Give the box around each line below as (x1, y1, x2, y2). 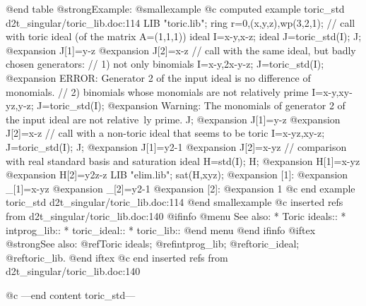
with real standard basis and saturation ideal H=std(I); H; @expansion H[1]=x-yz (6, 153, 360, 168)
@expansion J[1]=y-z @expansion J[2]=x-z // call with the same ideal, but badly (6, 42, 356, 57)
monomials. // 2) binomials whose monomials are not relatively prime (6, 84, 309, 99)
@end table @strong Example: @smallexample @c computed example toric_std (6, 1, 345, 16)
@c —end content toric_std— (6, 287, 136, 302)
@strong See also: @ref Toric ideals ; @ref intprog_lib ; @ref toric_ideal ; (6, 236, 300, 251)
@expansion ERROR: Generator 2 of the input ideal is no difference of (6, 70, 311, 85)
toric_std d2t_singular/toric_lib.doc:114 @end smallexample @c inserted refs (6, 195, 343, 209)
